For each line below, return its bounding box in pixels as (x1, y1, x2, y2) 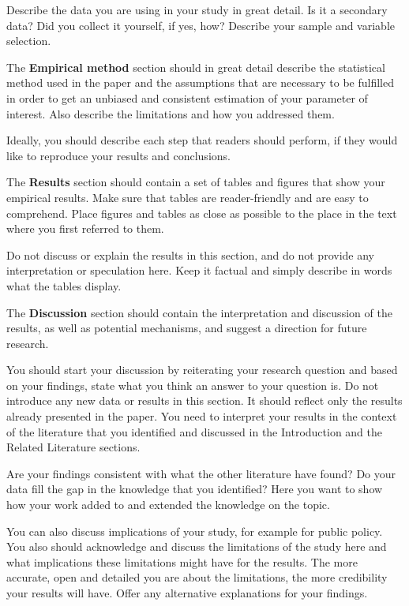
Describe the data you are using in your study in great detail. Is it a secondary (6, 2, 388, 17)
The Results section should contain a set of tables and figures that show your (6, 174, 385, 190)
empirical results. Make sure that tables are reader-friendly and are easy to (6, 189, 369, 205)
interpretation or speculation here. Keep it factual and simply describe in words (6, 262, 392, 279)
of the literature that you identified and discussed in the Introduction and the (6, 423, 383, 440)
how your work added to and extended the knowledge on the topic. (6, 496, 330, 513)
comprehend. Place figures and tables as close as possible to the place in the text (6, 204, 397, 221)
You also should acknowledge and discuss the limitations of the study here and (6, 538, 387, 555)
